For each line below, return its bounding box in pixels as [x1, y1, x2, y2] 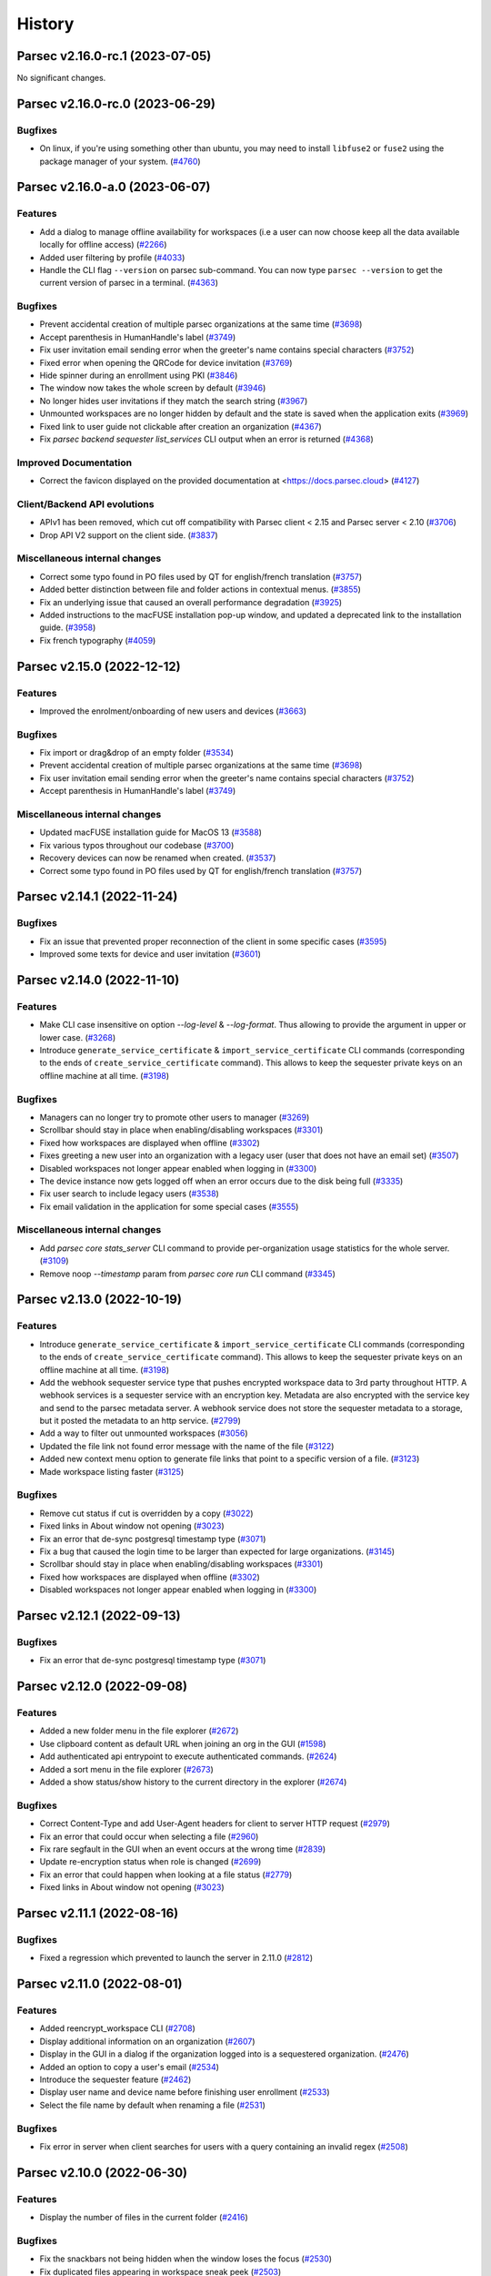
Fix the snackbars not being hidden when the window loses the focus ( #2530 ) [39, 2253, 332, 2264]
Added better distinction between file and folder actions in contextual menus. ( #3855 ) [39, 584, 361, 595]
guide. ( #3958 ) [39, 622, 96, 633]
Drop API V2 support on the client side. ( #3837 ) [39, 529, 218, 541]
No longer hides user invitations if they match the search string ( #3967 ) [39, 395, 308, 406]
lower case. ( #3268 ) [39, 1031, 116, 1042]
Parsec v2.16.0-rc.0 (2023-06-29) [16, 96, 215, 111]
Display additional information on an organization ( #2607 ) [39, 2036, 256, 2047]
